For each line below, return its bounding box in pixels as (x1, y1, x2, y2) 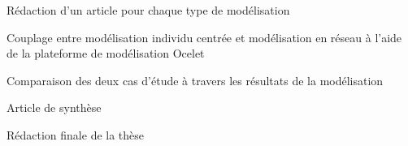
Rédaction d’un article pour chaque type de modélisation (7, 2, 290, 18)
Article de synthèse (7, 99, 102, 116)
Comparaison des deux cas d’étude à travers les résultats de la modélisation (7, 71, 384, 88)
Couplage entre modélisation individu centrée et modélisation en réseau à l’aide (7, 28, 402, 45)
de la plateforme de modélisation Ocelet (7, 45, 205, 62)
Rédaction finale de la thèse (7, 126, 145, 143)
